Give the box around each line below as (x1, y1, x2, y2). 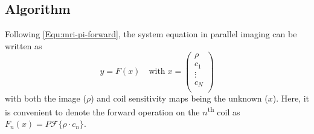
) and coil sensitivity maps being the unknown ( (91, 91, 268, 104)
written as (5, 39, 42, 52)
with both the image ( (5, 91, 86, 104)
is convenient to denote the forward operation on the (5, 105, 200, 118)
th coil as (207, 104, 240, 118)
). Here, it (272, 91, 309, 104)
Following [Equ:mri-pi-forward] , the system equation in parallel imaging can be (5, 28, 297, 40)
